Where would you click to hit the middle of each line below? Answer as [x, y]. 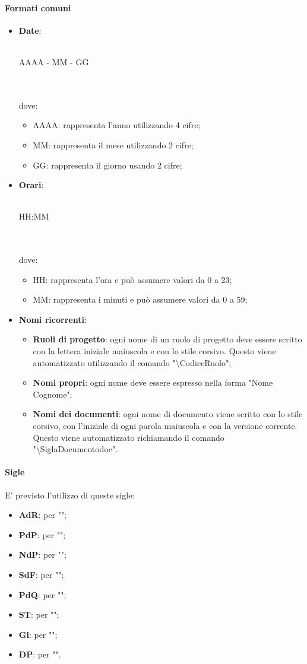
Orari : [31, 185]
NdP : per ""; [42, 555]
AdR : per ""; [43, 515]
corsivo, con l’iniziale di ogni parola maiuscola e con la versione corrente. [165, 426]
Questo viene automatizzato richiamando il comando [129, 437]
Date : [30, 30]
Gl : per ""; [38, 634]
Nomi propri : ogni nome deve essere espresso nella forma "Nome [153, 382]
